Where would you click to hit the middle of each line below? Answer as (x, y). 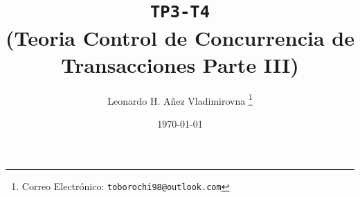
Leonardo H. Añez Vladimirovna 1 (180, 99)
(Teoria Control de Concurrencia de (180, 37)
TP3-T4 (180, 12)
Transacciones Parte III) (180, 64)
